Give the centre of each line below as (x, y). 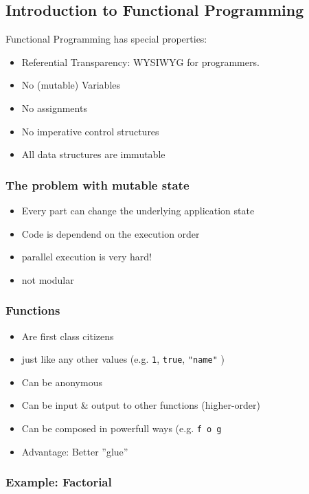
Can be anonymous (62, 382)
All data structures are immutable (93, 154)
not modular (48, 279)
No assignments (54, 108)
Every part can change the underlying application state (138, 210)
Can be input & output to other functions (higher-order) (141, 405)
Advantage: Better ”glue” (75, 451)
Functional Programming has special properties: (106, 39)
